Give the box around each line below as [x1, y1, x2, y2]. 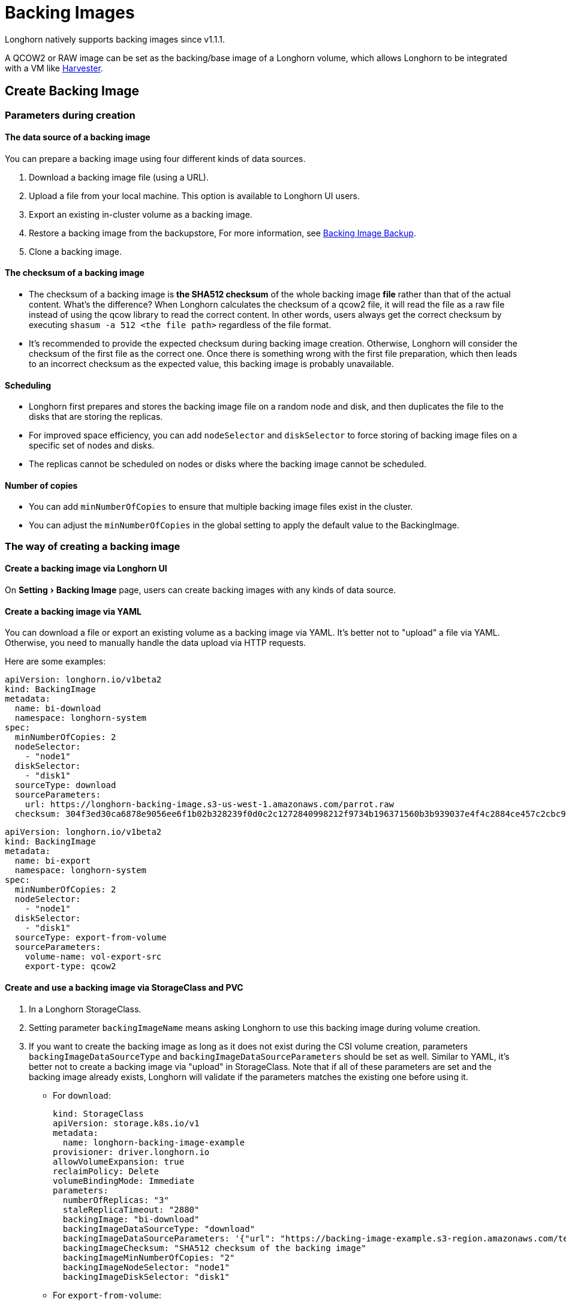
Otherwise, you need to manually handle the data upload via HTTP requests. [5, 638, 306, 648]
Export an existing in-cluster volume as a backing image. [29, 209, 252, 219]
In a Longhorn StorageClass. [29, 1003, 141, 1014]
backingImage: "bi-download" [62, 1214, 200, 1224]
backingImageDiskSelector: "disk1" [62, 1271, 230, 1282]
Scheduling [5, 380, 52, 390]
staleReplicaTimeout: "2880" [62, 1204, 200, 1214]
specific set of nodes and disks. [29, 440, 155, 451]
